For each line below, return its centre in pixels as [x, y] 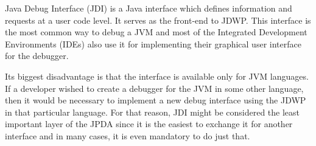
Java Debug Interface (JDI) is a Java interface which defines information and [149, 8]
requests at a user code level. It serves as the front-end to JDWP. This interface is [158, 20]
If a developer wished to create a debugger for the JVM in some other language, [154, 88]
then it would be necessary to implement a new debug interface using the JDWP [156, 100]
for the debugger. [37, 56]
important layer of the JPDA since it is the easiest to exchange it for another [149, 124]
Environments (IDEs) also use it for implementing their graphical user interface [153, 43]
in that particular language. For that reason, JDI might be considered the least [153, 112]
